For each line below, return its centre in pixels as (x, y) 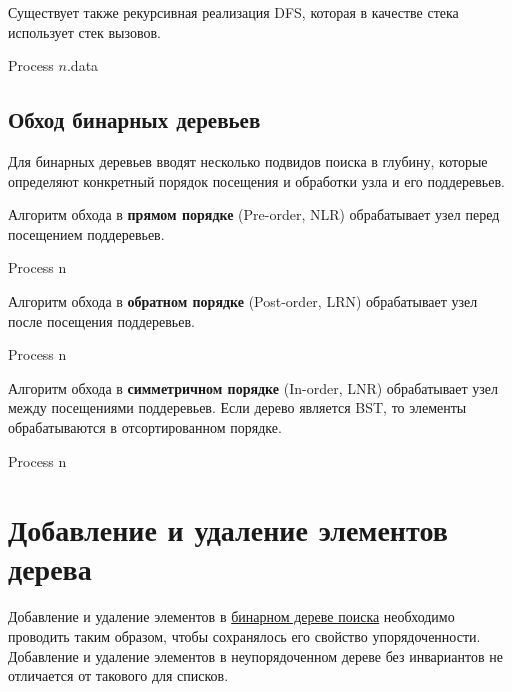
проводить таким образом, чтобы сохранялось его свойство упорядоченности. (244, 636)
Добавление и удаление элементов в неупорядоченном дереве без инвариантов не (255, 655)
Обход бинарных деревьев (134, 119)
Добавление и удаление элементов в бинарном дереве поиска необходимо (231, 616)
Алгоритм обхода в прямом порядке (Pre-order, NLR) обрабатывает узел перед (254, 214)
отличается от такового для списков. (118, 675)
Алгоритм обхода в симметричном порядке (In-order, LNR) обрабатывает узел (253, 387)
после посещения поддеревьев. (101, 320)
